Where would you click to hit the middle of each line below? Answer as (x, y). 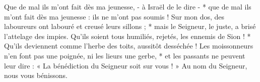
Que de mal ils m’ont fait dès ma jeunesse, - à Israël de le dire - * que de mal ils (128, 6)
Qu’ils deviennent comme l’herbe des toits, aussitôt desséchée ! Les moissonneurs (129, 46)
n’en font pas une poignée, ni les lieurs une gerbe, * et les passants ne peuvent (125, 55)
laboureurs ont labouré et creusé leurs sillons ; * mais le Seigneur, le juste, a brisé (130, 26)
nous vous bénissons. (36, 75)
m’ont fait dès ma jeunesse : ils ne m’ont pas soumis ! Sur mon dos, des (114, 16)
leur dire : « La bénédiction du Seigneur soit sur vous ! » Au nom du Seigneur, (126, 65)
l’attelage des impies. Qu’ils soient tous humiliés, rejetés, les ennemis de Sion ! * (127, 36)
